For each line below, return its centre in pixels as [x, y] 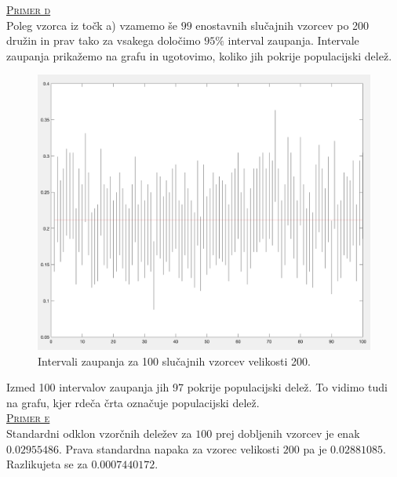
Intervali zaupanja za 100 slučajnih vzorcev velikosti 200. [174, 360]
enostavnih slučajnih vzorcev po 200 [282, 25]
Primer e [28, 418]
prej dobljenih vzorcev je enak [288, 433]
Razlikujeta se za [47, 464]
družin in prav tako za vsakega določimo [104, 40]
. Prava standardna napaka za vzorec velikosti [169, 448]
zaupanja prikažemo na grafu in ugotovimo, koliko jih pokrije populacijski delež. [199, 55]
